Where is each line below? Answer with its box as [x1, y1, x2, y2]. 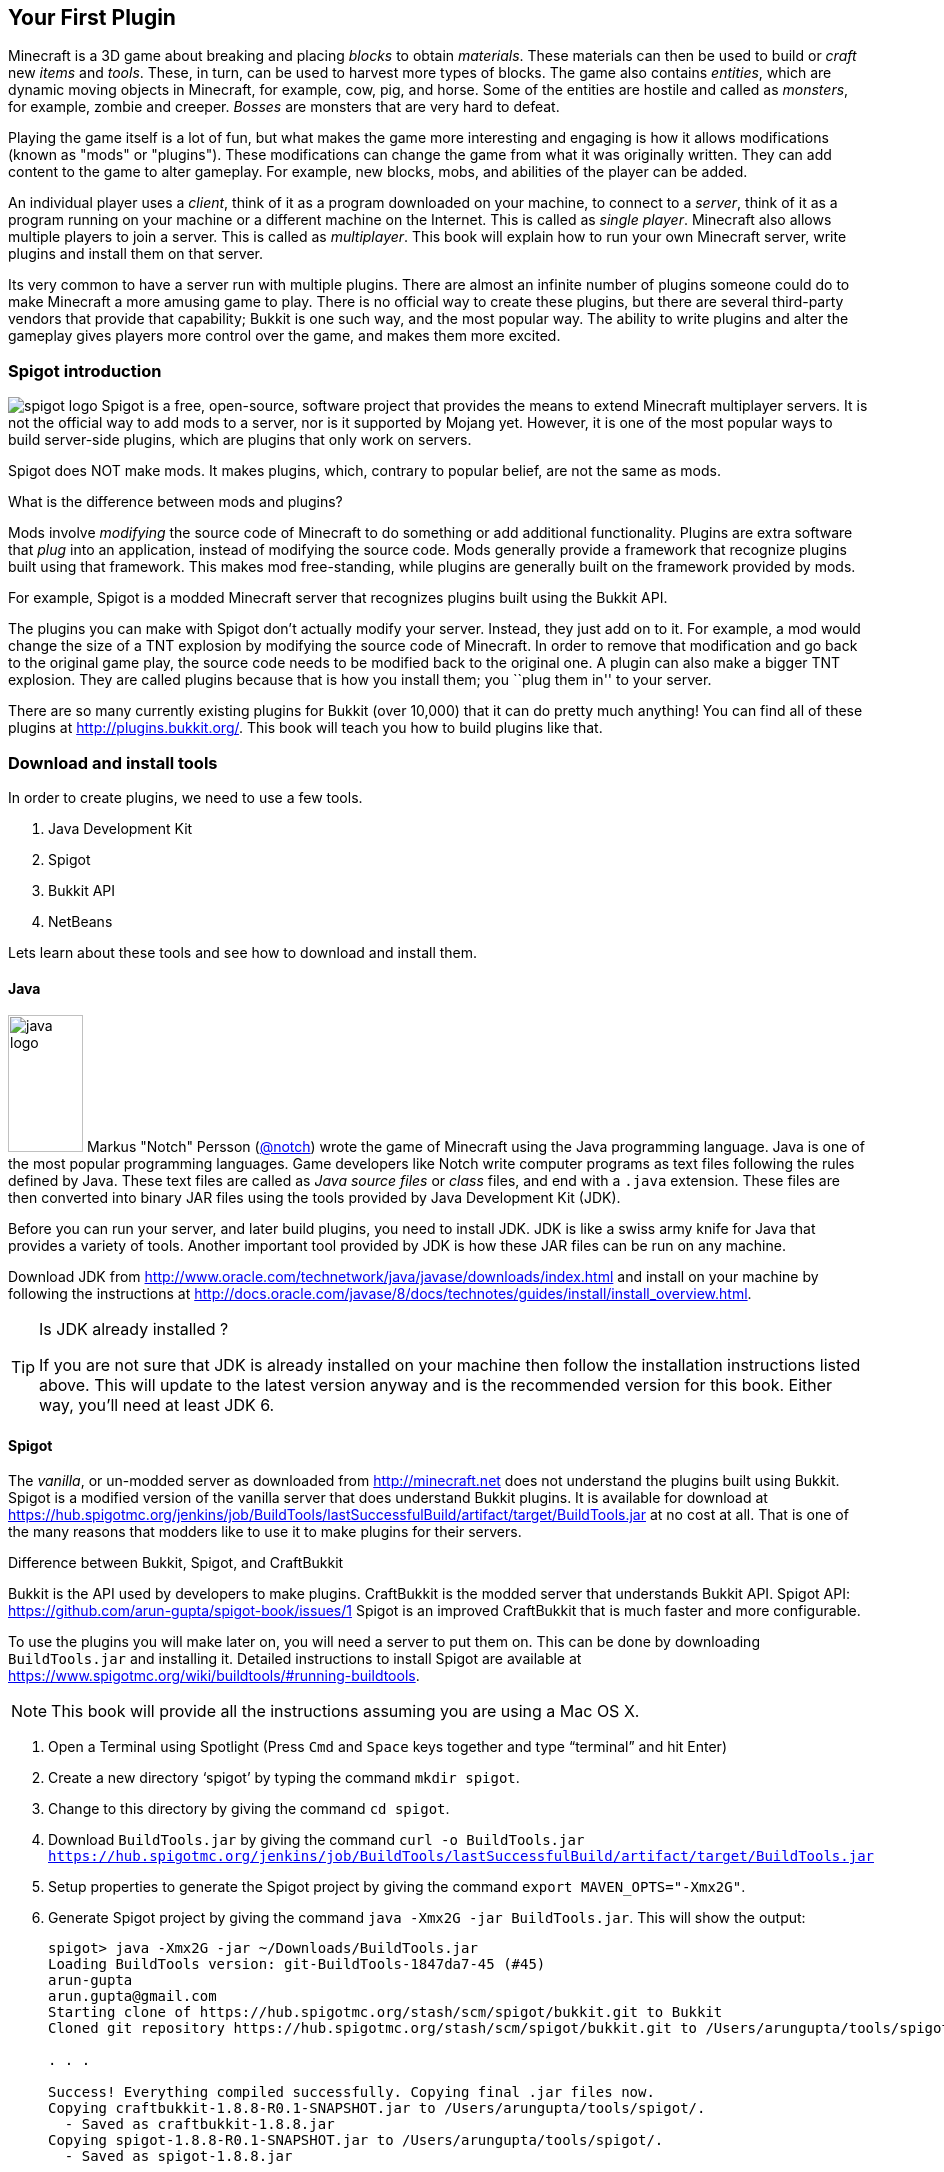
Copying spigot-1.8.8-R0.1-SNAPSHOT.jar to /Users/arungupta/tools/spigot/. [48, 2132, 664, 2149]
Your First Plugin [8, 5, 176, 30]
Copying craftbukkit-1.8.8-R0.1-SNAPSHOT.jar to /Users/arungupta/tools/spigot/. [48, 2100, 706, 2117]
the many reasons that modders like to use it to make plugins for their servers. [8, 1523, 522, 1541]
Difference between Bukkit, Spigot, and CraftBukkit [8, 1554, 344, 1572]
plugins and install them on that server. [8, 245, 264, 263]
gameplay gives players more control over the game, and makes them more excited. [8, 327, 561, 345]
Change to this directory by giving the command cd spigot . [48, 1800, 450, 1818]
